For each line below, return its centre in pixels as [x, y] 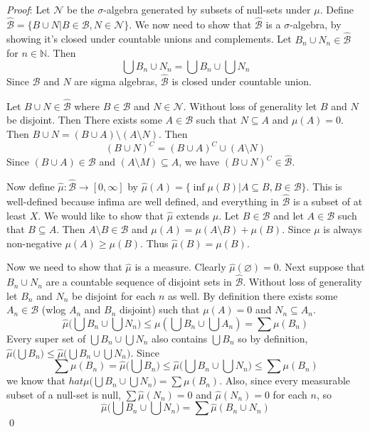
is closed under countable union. [242, 81]
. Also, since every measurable [285, 380]
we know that [36, 380]
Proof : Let [28, 9]
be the [80, 9]
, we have [199, 162]
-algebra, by [316, 24]
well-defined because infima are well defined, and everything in [143, 201]
